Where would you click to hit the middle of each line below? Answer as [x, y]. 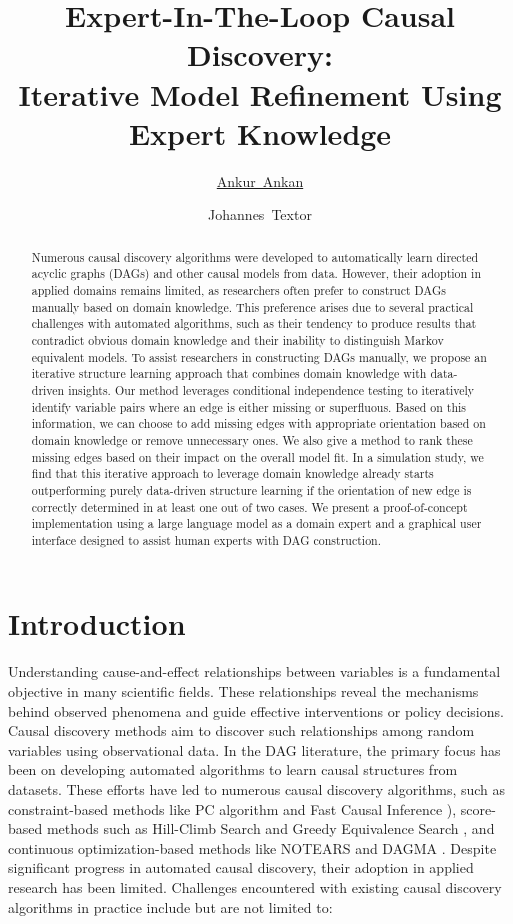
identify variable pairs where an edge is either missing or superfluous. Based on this [249, 406]
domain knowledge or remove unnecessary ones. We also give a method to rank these [252, 439]
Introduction [97, 623]
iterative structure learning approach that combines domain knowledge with [229, 373]
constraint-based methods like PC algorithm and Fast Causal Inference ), [232, 808]
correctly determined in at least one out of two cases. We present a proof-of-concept [249, 506]
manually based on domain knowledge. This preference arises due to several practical [252, 306]
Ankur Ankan [260, 180]
